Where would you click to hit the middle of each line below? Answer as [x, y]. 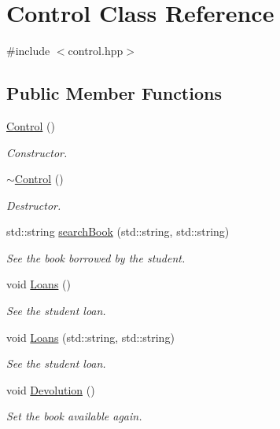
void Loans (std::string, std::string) [90, 337]
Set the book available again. [74, 416]
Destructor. [34, 205]
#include [28, 51]
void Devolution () [51, 389]
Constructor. [37, 152]
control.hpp [96, 51]
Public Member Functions [114, 93]
